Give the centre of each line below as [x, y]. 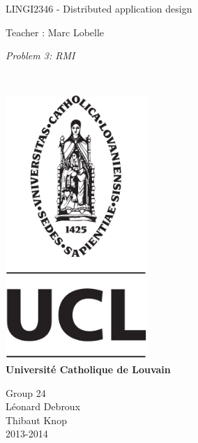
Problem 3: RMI [40, 55]
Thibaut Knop [36, 420]
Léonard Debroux [43, 406]
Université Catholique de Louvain [88, 369]
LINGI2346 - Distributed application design [99, 8]
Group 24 [26, 392]
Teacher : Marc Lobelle [55, 32]
